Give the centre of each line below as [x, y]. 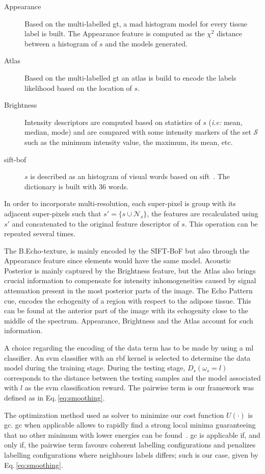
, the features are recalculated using [203, 213]
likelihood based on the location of [78, 88]
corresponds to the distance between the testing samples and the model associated [132, 377]
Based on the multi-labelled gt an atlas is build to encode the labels [130, 77]
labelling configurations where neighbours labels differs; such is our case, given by [131, 454]
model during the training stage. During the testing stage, [95, 368]
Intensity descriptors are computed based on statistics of [113, 122]
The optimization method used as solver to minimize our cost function [114, 415]
